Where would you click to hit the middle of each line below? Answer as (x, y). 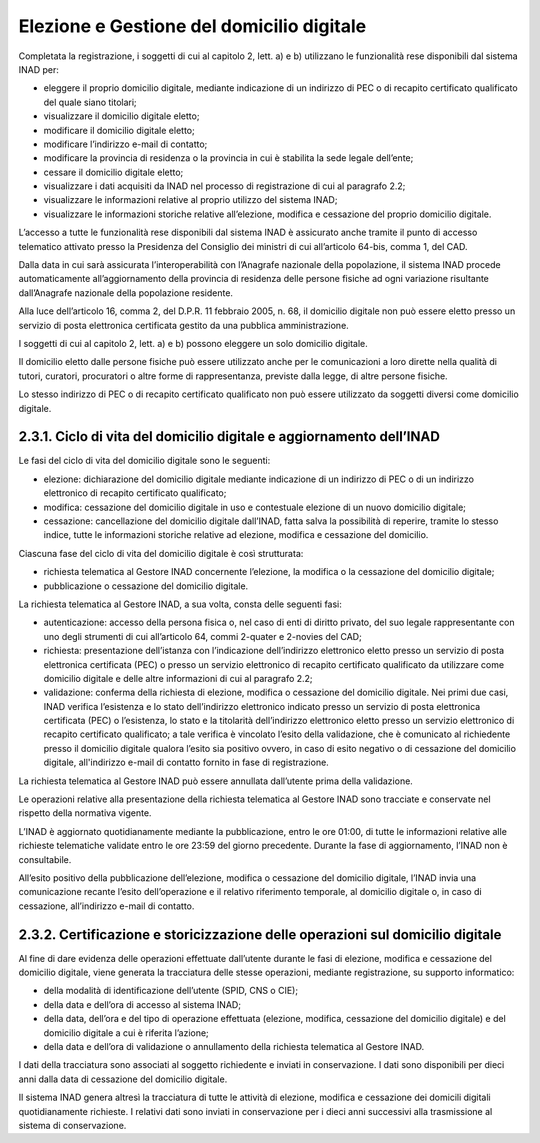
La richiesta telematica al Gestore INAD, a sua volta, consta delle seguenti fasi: (180, 604)
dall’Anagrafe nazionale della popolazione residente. (126, 292)
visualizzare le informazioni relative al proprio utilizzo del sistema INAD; (190, 200)
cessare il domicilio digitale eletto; (113, 172)
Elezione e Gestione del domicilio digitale (192, 26)
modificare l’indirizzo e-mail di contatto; (125, 144)
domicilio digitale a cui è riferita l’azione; (126, 1032)
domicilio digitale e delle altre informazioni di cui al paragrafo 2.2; (178, 678)
